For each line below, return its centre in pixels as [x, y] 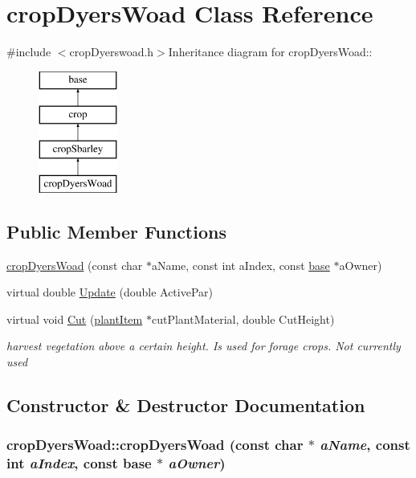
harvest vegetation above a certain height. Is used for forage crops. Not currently [204, 346]
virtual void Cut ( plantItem [75, 319]
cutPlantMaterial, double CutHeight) [243, 319]
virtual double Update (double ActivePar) [110, 292]
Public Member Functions [116, 231]
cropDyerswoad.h [112, 52]
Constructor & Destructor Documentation [186, 405]
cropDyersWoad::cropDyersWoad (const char [155, 445]
